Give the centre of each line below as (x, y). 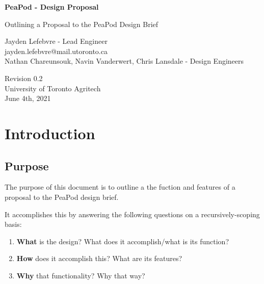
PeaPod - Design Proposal (52, 7)
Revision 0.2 (24, 78)
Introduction (50, 133)
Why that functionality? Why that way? (81, 275)
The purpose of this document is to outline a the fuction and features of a (120, 187)
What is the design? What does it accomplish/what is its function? (123, 241)
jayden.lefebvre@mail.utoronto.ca (56, 51)
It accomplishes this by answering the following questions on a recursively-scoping (132, 214)
